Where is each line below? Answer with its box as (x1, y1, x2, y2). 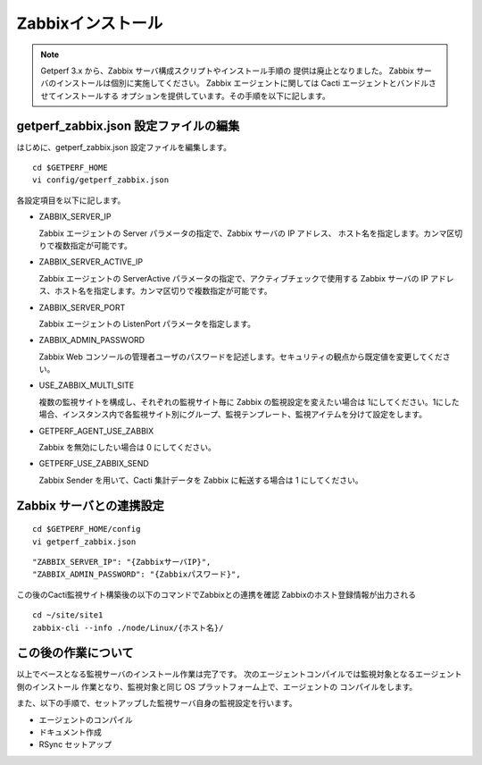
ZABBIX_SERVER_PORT (38, 302, 126, 313)
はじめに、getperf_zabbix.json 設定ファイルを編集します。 (16, 141, 232, 152)
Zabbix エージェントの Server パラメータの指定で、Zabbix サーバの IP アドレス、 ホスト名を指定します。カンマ (38, 228, 447, 239)
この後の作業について (16, 645, 134, 660)
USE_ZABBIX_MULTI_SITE (38, 380, 135, 391)
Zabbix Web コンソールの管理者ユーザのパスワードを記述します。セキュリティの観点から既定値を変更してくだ (38, 351, 444, 362)
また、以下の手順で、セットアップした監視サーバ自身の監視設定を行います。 (16, 698, 297, 709)
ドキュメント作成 (38, 727, 102, 737)
